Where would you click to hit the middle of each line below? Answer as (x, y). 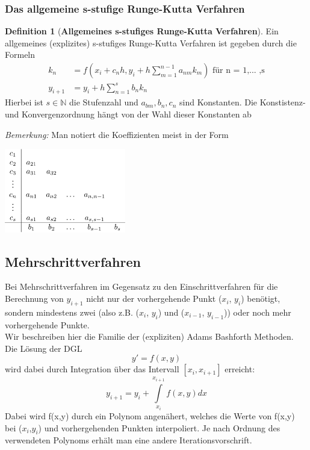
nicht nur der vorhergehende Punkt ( (154, 298)
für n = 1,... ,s (238, 71)
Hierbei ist (24, 102)
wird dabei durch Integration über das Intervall (92, 369)
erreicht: (240, 369)
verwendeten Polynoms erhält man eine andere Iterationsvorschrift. (129, 440)
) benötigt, (261, 298)
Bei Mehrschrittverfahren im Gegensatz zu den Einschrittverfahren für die (141, 286)
